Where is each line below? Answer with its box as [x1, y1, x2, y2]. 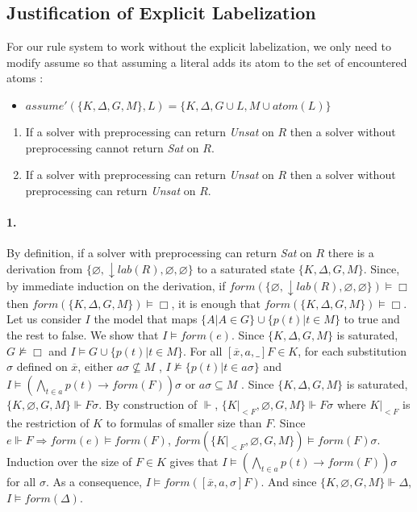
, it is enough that [171, 294, 261, 311]
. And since [261, 473, 317, 490]
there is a [327, 244, 374, 261]
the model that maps [94, 310, 198, 327]
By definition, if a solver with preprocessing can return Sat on [6, 244, 312, 261]
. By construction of [98, 395, 198, 412]
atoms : [6, 69, 44, 86]
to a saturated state [197, 260, 295, 277]
